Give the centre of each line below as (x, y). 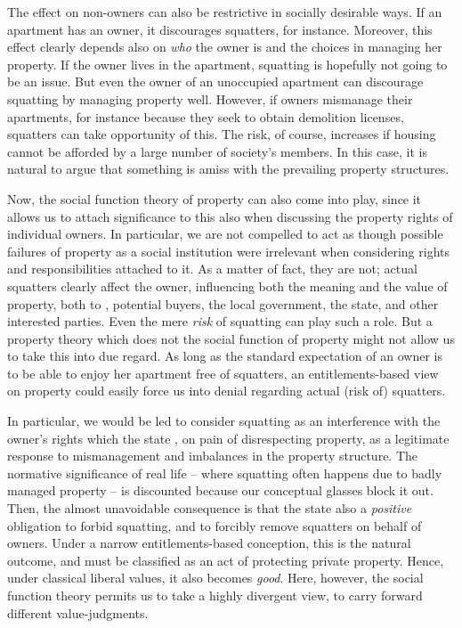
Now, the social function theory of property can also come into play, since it (215, 198)
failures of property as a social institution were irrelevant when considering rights (229, 251)
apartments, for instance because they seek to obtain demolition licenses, (206, 116)
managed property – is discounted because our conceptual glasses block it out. (220, 490)
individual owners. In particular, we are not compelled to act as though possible (225, 234)
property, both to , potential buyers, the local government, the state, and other (223, 303)
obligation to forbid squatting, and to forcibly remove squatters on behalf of (215, 525)
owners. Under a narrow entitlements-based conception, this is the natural (209, 543)
